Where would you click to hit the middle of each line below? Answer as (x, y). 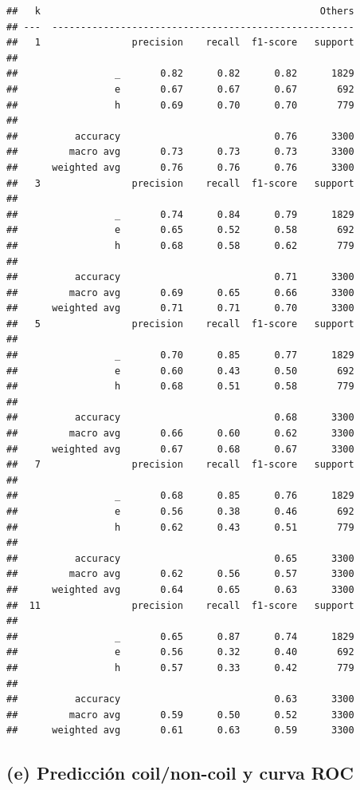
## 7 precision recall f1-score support (180, 465)
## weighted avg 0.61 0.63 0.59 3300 (180, 731)
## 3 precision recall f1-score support (180, 183)
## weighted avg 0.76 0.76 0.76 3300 (180, 167)
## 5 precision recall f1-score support (180, 324)
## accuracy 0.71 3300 (180, 277)
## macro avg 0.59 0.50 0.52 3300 (180, 715)
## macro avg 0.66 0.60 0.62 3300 (180, 434)
